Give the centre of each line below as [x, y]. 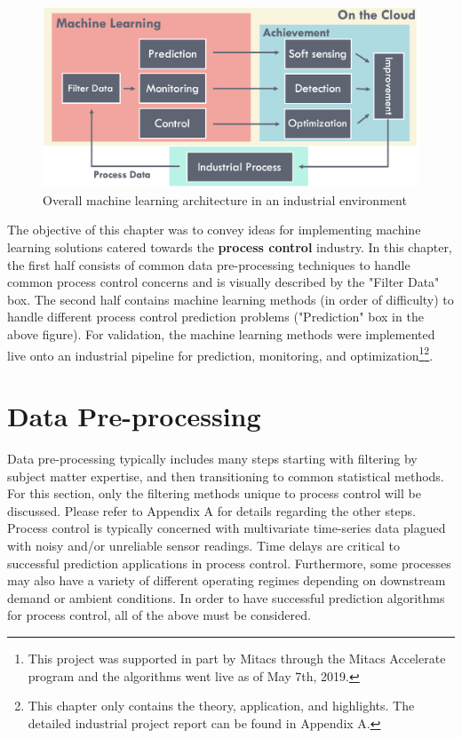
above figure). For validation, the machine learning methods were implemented [221, 334]
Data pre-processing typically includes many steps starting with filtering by [212, 459]
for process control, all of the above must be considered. [159, 615]
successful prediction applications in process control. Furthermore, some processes [229, 563]
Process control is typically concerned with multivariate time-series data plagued [227, 528]
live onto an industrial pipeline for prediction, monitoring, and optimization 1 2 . [220, 353]
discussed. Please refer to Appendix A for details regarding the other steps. [211, 510]
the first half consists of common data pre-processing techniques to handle [209, 264]
